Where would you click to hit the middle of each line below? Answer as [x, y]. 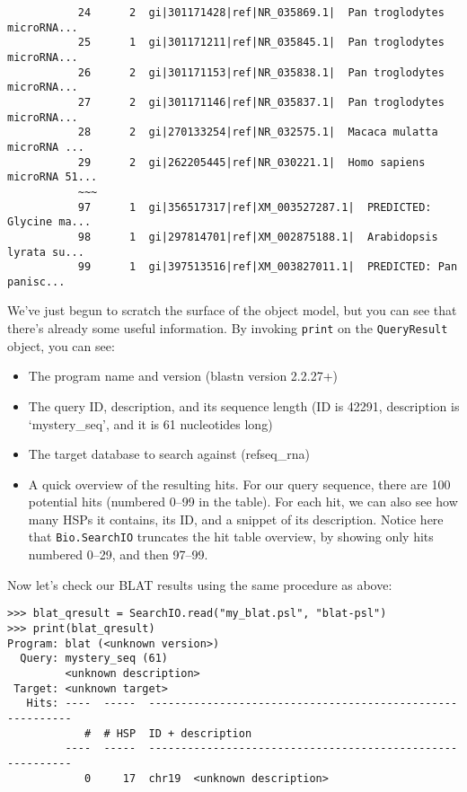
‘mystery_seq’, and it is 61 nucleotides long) [150, 423]
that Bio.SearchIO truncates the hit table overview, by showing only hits [231, 537]
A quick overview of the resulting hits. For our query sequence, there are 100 [239, 484]
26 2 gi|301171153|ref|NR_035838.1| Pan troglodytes [261, 72]
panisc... [36, 282]
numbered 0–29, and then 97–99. [118, 554]
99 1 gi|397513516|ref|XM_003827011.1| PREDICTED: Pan [268, 267]
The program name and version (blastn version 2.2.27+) [183, 376]
